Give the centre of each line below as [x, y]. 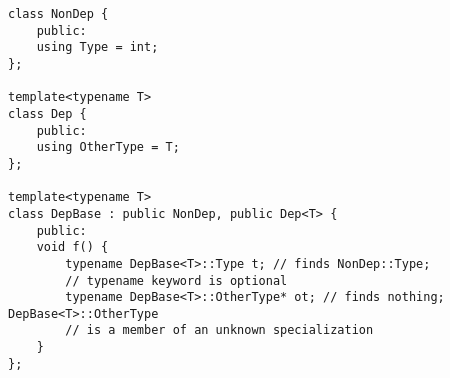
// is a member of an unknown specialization [219, 330]
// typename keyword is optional [176, 280]
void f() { [72, 247]
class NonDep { [58, 14]
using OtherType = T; [108, 147]
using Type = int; [97, 47]
